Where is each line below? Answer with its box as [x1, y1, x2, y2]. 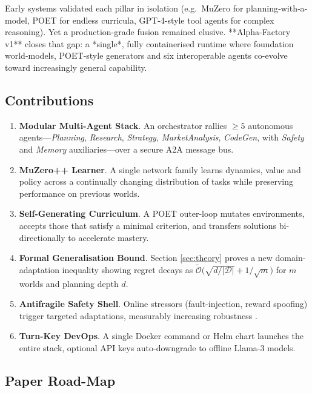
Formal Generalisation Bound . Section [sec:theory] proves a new [19, 251, 273, 264]
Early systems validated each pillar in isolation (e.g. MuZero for [5, 2, 244, 14]
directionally [19, 231, 65, 243]
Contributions [5, 90, 94, 109]
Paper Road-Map [5, 371, 116, 390]
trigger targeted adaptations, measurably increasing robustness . [19, 309, 257, 322]
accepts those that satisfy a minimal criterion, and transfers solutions [19, 219, 277, 231]
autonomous [248, 119, 293, 131]
